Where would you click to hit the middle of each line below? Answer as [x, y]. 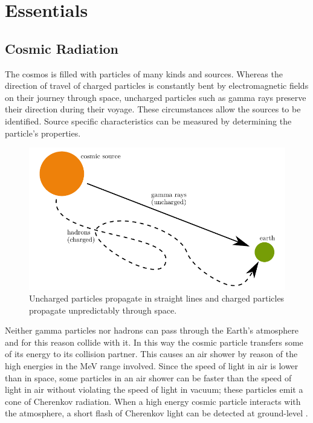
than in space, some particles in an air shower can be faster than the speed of [148, 377]
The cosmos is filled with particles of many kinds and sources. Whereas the [144, 73]
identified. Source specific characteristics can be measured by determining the [148, 121]
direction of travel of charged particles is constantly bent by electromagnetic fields [157, 86]
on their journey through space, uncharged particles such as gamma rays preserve [156, 97]
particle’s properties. [43, 133]
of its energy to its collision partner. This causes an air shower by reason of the [151, 354]
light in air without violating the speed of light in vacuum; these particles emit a [154, 389]
